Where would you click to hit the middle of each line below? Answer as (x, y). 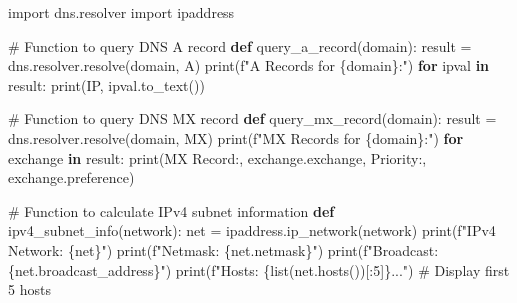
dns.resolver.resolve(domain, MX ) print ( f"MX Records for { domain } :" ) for (236, 137)
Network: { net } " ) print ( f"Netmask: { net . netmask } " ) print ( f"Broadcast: (223, 249)
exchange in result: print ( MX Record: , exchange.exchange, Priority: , (217, 157)
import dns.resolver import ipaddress (121, 12)
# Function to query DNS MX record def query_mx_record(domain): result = (252, 118)
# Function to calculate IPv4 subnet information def (171, 210)
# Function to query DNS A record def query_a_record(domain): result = (240, 45)
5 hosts (29, 289)
